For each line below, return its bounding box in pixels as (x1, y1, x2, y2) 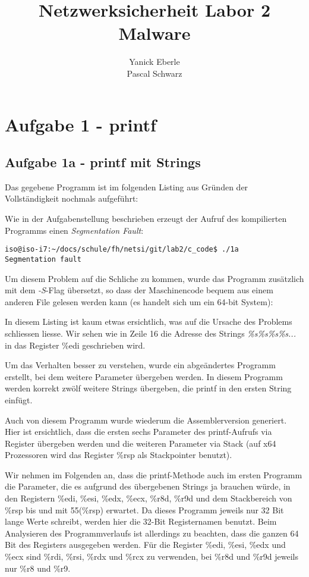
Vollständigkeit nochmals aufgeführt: (5, 192, 138, 205)
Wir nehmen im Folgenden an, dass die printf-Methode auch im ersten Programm (5, 468, 302, 481)
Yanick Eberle (129, 55, 180, 68)
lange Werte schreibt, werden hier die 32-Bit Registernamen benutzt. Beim (5, 515, 277, 528)
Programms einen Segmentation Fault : (5, 224, 144, 236)
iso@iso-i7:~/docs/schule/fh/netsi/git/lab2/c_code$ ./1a (5, 245, 239, 254)
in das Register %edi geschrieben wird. (5, 338, 146, 351)
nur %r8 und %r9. (5, 562, 71, 574)
